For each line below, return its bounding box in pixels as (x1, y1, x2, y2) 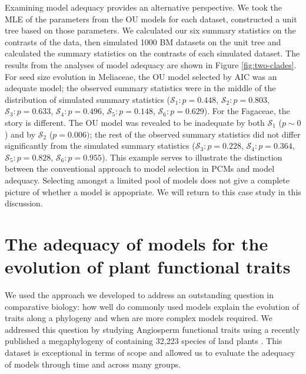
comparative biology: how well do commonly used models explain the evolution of (5, 300, 299, 312)
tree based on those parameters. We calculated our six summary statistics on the (5, 24, 296, 36)
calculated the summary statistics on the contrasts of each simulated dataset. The (5, 47, 300, 59)
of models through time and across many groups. (5, 358, 181, 370)
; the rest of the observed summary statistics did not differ (89, 128, 301, 140)
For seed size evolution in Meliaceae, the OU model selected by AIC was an (5, 70, 277, 82)
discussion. (5, 197, 43, 209)
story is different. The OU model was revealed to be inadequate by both (5, 116, 265, 128)
